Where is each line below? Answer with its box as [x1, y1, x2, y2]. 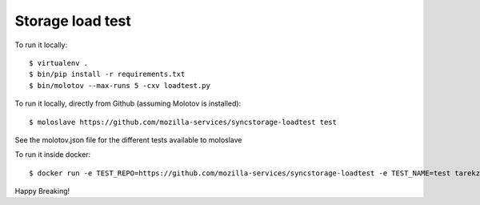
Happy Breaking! [14, 187, 70, 196]
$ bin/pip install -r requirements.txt [29, 70, 186, 79]
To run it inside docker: [14, 150, 91, 159]
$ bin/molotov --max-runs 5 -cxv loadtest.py [29, 81, 211, 90]
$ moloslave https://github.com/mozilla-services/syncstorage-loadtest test [29, 117, 338, 127]
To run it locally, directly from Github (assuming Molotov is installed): [14, 98, 242, 108]
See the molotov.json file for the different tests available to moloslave [14, 135, 242, 144]
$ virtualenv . [29, 58, 89, 67]
